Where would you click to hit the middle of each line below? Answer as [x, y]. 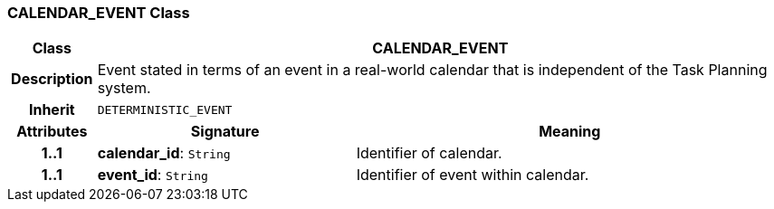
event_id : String [153, 175]
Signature [225, 132]
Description [52, 79]
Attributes [52, 132]
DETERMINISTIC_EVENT [165, 109]
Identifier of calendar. [429, 153]
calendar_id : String [164, 153]
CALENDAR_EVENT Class [99, 13]
